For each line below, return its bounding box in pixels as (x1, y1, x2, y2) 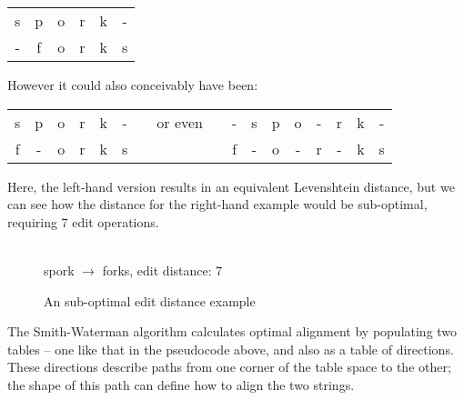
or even (156, 111, 203, 133)
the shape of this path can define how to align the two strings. (7, 375, 355, 394)
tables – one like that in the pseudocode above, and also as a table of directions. (7, 339, 454, 358)
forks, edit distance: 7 (102, 260, 223, 279)
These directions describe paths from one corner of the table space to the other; (7, 357, 451, 376)
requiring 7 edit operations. (7, 212, 159, 231)
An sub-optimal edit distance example (44, 291, 256, 310)
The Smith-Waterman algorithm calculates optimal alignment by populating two (7, 322, 458, 341)
